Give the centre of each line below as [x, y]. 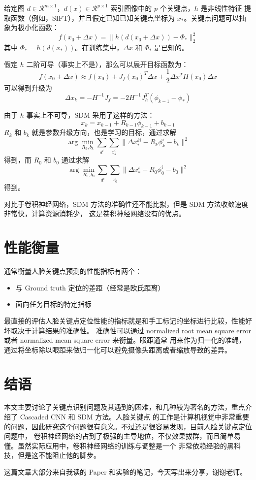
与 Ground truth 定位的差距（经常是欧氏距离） [90, 287]
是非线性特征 [221, 8]
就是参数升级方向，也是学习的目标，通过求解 [104, 132]
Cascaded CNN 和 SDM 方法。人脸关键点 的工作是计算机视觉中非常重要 [135, 417]
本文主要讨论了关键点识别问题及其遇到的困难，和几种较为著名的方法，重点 [125, 407]
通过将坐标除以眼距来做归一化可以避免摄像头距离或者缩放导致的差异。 [118, 349]
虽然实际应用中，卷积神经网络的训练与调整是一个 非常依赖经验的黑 [126, 445]
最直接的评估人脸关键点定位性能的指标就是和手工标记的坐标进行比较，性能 [125, 320]
